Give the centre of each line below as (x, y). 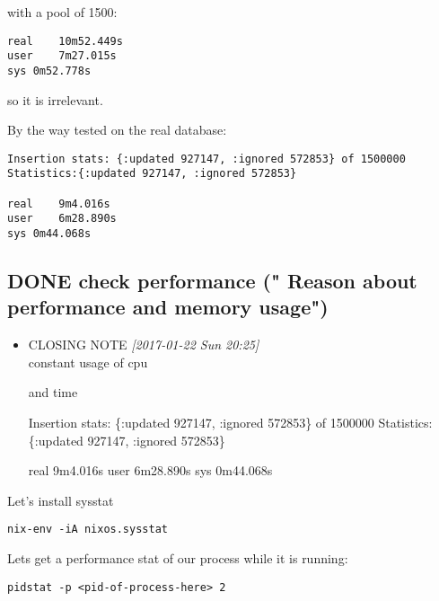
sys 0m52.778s (49, 71)
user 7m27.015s (62, 56)
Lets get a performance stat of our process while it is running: (178, 558)
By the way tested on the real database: (117, 130)
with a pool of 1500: (62, 12)
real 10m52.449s (65, 41)
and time (53, 392)
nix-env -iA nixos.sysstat (88, 530)
